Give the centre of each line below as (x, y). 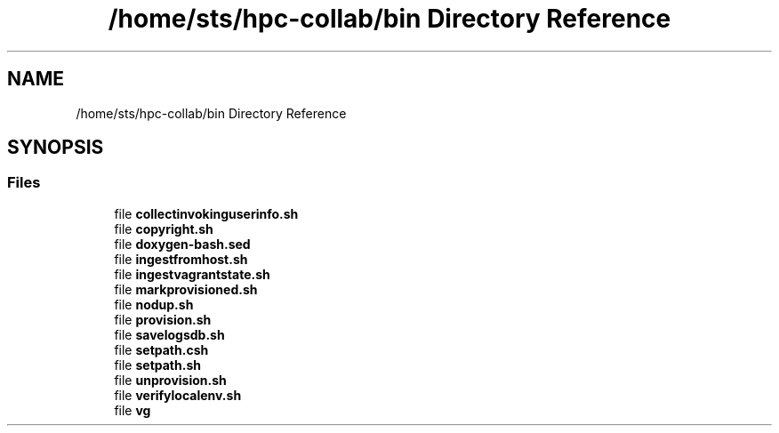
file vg (133, 410)
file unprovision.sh (170, 380)
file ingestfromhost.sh (181, 259)
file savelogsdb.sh (169, 334)
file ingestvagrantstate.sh (192, 274)
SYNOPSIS (56, 148)
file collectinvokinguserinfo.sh (206, 213)
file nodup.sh (154, 304)
